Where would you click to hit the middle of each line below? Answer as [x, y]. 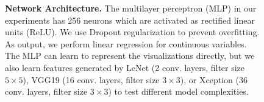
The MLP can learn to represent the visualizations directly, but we [130, 56]
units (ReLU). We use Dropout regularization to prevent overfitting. [132, 32]
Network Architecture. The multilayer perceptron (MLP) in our [131, 8]
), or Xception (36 [214, 79]
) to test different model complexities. [178, 91]
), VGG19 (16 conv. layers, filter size [91, 79]
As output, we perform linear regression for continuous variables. [126, 43]
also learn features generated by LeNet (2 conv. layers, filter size [125, 67]
